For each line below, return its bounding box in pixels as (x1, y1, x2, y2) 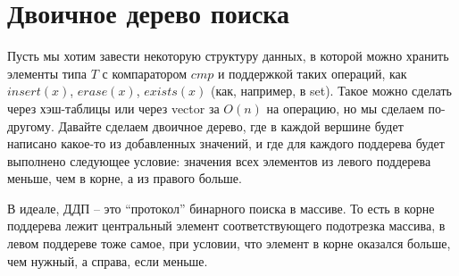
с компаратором (102, 63, 188, 82)
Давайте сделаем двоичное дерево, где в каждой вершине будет (58, 116, 404, 135)
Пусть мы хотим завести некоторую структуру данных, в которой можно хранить (7, 46, 449, 65)
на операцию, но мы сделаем (266, 98, 424, 117)
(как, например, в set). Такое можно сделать (210, 81, 452, 100)
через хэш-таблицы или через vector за (7, 98, 220, 117)
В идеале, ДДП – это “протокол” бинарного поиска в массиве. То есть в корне (7, 198, 435, 217)
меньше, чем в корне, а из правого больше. (7, 169, 242, 188)
